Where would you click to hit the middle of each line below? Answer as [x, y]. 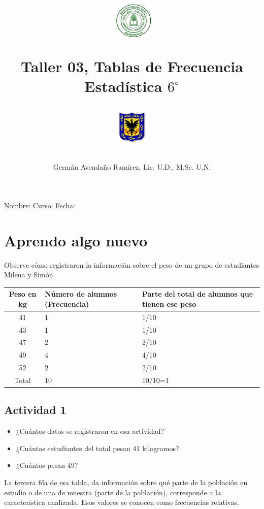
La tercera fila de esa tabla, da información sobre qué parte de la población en [126, 482]
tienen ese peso [169, 304]
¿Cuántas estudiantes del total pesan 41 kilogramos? [97, 448]
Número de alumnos [81, 294]
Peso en [23, 294]
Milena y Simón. [30, 275]
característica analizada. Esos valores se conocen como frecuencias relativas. [122, 502]
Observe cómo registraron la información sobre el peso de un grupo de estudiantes [132, 264]
